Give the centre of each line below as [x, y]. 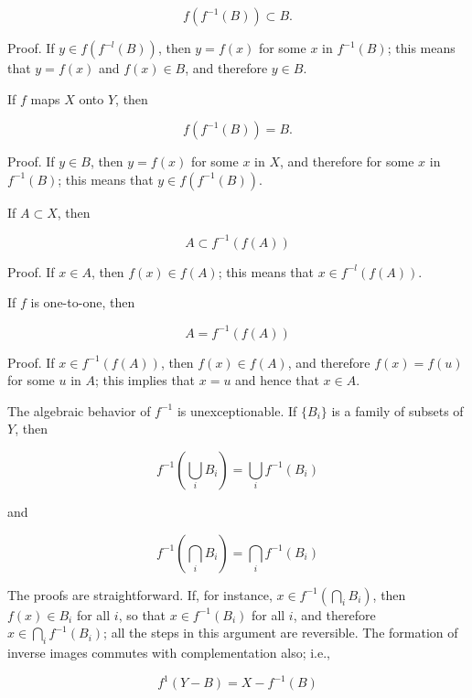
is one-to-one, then [83, 302]
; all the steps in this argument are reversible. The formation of [281, 633]
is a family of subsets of [397, 410]
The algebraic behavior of [79, 410]
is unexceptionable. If [237, 410]
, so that [142, 614]
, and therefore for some [347, 161]
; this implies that [145, 380]
